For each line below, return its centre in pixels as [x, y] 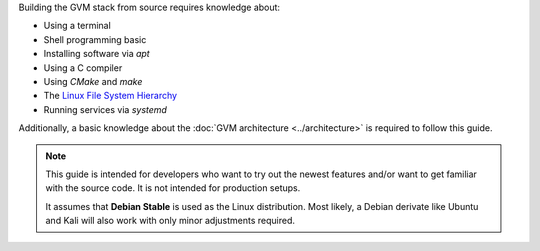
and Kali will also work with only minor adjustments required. [170, 221]
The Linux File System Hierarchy [110, 96]
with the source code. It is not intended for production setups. [173, 188]
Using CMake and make [93, 81]
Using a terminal [77, 26]
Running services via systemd [105, 109]
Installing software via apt [96, 54]
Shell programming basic [95, 39]
